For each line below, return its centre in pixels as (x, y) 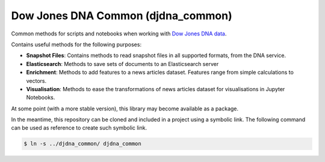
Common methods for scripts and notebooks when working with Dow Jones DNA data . (119, 34)
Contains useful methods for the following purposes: (76, 44)
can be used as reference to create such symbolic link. (79, 128)
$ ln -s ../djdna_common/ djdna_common (82, 144)
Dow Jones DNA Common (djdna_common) (122, 16)
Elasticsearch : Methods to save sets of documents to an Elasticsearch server (122, 64)
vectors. (36, 80)
